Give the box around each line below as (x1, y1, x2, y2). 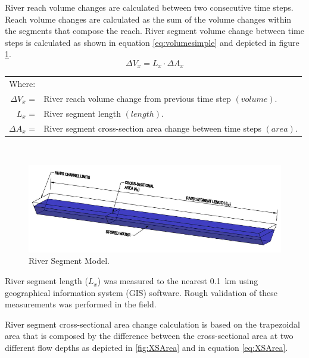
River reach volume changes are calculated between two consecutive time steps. (5, 1, 294, 13)
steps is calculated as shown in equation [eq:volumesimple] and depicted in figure (5, 36, 299, 48)
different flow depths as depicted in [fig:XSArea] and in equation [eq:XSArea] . (5, 341, 288, 354)
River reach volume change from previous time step (43, 92, 231, 105)
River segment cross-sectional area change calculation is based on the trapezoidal (5, 317, 300, 330)
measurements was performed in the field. (5, 298, 157, 310)
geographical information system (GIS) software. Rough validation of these (5, 286, 278, 298)
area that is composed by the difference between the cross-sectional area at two (5, 329, 294, 342)
